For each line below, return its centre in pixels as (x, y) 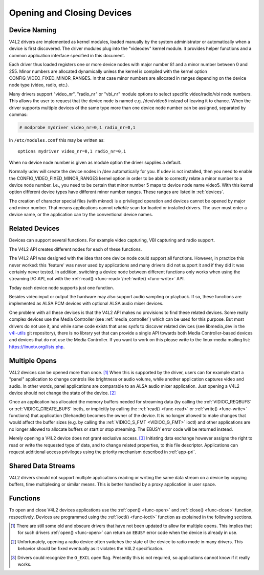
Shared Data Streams (42, 466)
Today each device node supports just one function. (62, 287)
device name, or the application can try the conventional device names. (81, 215)
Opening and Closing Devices (70, 13)
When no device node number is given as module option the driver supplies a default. (95, 162)
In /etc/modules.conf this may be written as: (57, 140)
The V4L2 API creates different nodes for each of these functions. (76, 249)
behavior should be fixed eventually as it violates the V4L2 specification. (91, 549)
